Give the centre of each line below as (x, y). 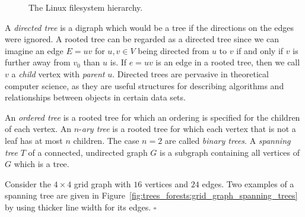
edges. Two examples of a (248, 183)
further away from (38, 62)
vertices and (166, 183)
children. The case (106, 140)
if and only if (260, 50)
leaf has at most (34, 140)
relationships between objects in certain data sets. (95, 97)
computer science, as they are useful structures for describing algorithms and (144, 85)
